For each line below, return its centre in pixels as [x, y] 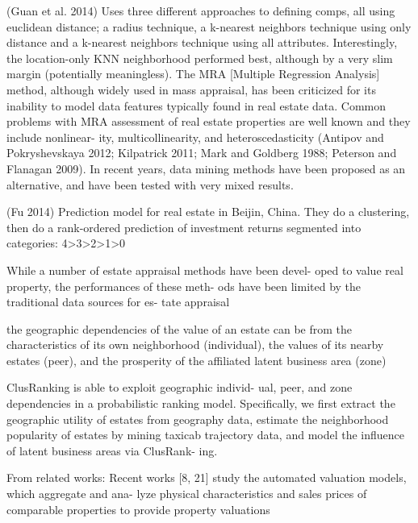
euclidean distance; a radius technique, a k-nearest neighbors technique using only [209, 26]
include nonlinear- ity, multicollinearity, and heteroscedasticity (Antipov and [195, 137]
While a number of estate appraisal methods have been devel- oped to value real [205, 270]
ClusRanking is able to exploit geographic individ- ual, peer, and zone [180, 387]
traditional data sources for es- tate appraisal [118, 302]
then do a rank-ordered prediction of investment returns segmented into [184, 227]
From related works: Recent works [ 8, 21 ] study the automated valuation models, [207, 477]
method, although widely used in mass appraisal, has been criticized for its [191, 89]
